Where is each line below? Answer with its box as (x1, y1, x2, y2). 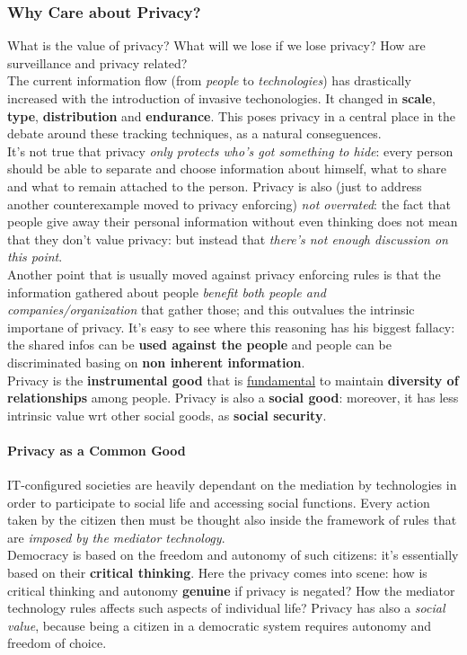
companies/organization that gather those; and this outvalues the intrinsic (7, 300, 415, 319)
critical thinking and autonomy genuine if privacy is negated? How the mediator (7, 580, 455, 599)
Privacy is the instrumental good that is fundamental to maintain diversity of (7, 370, 459, 389)
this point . (7, 247, 63, 266)
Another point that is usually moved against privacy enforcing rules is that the (7, 264, 441, 283)
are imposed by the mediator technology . (7, 527, 225, 546)
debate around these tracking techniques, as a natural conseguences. (7, 124, 382, 143)
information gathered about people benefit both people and (7, 282, 326, 301)
